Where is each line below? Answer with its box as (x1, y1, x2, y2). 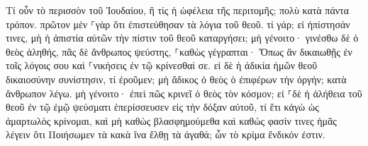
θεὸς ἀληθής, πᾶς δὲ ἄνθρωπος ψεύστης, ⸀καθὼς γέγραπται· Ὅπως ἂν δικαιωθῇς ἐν (6, 44, 352, 59)
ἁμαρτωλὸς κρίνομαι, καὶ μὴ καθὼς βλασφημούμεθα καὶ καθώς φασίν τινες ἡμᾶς (6, 113, 337, 128)
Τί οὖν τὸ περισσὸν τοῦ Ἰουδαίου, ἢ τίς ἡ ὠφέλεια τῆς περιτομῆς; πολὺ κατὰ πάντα (6, 3, 350, 17)
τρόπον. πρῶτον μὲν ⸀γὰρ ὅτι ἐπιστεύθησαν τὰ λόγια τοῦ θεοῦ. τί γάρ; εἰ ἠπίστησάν (6, 16, 350, 31)
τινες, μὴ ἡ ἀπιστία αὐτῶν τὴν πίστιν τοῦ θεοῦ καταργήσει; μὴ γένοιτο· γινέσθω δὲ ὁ (6, 30, 359, 45)
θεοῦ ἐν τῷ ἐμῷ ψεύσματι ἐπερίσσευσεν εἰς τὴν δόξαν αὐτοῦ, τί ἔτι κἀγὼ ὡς (6, 99, 319, 114)
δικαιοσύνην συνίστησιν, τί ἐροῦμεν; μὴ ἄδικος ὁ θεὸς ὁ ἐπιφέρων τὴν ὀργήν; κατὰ (6, 71, 347, 86)
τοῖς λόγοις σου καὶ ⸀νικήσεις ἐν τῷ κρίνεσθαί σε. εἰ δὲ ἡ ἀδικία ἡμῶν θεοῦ (6, 58, 318, 73)
